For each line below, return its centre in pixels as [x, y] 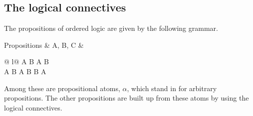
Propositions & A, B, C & [44, 45]
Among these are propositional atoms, [62, 88]
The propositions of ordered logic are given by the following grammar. [111, 28]
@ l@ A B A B [26, 61]
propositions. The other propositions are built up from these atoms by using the [126, 98]
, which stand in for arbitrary [172, 88]
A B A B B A [25, 71]
